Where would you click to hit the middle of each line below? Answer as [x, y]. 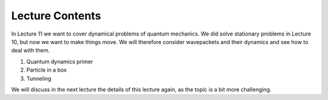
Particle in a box [46, 70]
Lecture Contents [56, 16]
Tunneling [39, 78]
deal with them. [31, 51]
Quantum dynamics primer [60, 61]
